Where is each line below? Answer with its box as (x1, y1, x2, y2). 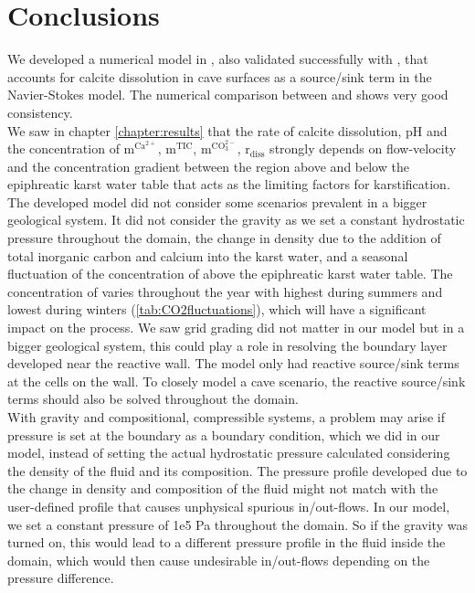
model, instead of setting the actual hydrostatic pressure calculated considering (7, 443, 450, 462)
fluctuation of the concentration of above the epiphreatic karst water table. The (7, 264, 453, 283)
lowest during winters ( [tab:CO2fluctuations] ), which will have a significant (7, 300, 427, 319)
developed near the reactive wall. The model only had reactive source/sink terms (7, 354, 459, 373)
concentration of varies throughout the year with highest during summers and (7, 281, 443, 301)
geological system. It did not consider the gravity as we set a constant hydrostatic (7, 210, 465, 229)
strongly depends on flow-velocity (269, 139, 457, 158)
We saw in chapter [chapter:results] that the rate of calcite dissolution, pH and (7, 121, 448, 140)
